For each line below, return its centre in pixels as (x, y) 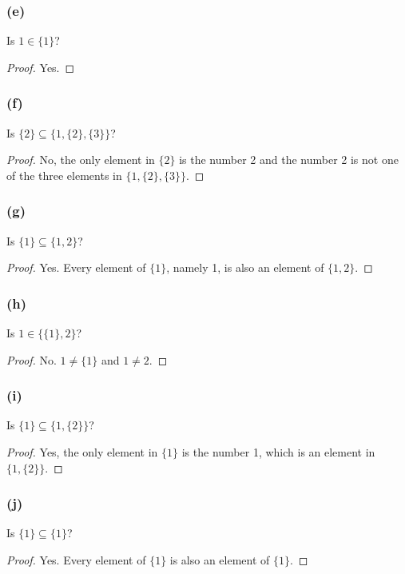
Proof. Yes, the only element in (82, 452)
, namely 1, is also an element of (245, 267)
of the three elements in (64, 175)
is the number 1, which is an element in (278, 452)
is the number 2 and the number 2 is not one (289, 159)
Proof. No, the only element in (81, 159)
